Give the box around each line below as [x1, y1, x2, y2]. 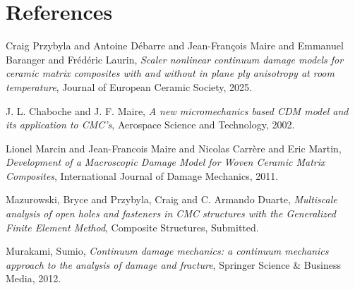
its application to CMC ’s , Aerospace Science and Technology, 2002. [6, 117, 295, 132]
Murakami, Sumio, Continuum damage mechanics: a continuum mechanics [6, 243, 329, 258]
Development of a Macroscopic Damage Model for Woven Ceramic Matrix [6, 155, 325, 169]
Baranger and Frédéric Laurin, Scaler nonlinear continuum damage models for [6, 52, 344, 66]
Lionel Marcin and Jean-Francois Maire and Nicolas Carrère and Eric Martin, [6, 140, 342, 155]
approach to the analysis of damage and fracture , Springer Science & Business [6, 257, 341, 272]
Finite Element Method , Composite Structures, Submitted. [6, 219, 259, 234]
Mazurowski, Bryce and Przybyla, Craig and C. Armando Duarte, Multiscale [6, 192, 337, 207]
